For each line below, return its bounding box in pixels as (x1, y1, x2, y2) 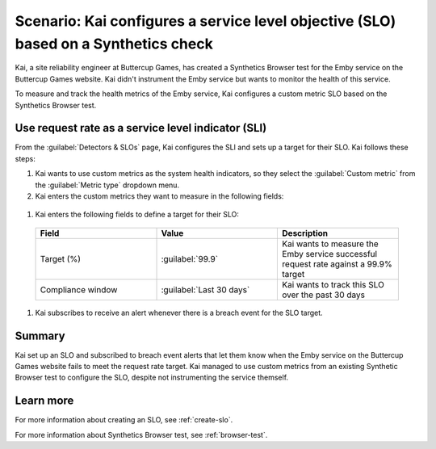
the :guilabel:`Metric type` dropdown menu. (35, 180, 180, 190)
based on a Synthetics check (15, 35, 213, 52)
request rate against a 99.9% (282, 258, 393, 270)
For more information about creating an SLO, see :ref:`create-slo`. (15, 415, 233, 425)
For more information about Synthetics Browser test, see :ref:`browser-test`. (15, 430, 268, 439)
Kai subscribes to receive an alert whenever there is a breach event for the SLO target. (35, 308, 323, 317)
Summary (15, 329, 65, 342)
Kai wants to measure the (282, 238, 379, 250)
